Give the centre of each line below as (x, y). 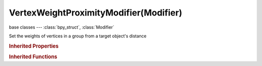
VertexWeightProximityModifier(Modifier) (96, 13)
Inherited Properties (34, 46)
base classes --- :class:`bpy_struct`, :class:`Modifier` (62, 27)
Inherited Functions (33, 57)
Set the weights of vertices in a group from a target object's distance (78, 36)
